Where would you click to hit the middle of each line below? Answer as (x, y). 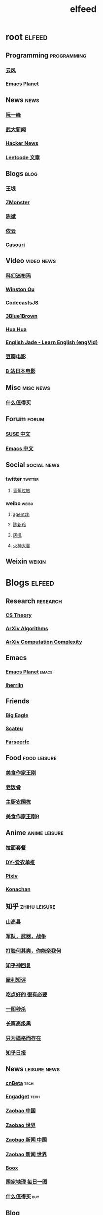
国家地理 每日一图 (26, 1182)
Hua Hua (16, 329)
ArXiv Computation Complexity (44, 642)
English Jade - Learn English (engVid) (52, 342)
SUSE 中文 (18, 434)
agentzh (21, 514)
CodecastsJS (22, 302)
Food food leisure (31, 758)
